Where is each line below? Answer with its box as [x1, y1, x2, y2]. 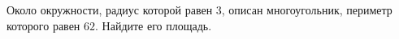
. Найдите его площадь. [95, 17, 212, 33]
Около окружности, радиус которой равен [7, 2, 213, 18]
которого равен [7, 17, 80, 33]
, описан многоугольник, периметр [221, 2, 392, 18]
